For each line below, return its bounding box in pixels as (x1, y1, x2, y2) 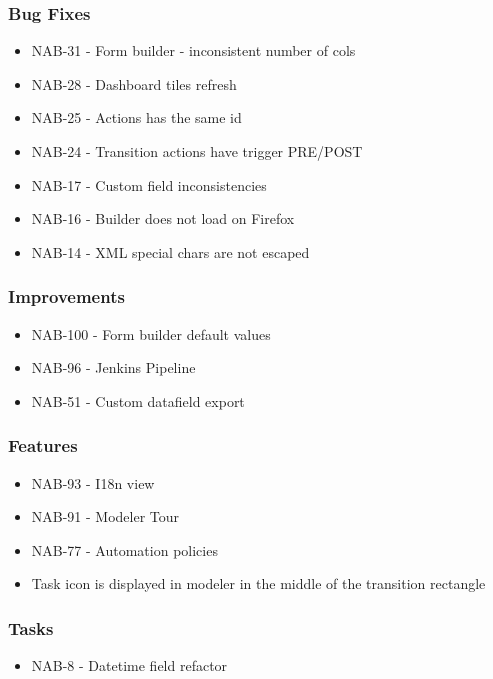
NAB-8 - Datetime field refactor (31, 655, 228, 676)
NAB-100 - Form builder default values (31, 323, 271, 344)
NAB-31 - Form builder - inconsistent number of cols (31, 40, 356, 61)
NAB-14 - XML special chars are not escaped (31, 241, 310, 262)
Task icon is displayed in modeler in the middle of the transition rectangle (31, 573, 486, 594)
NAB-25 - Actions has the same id (31, 107, 242, 128)
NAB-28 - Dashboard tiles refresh (31, 73, 237, 94)
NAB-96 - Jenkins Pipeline (31, 357, 196, 378)
